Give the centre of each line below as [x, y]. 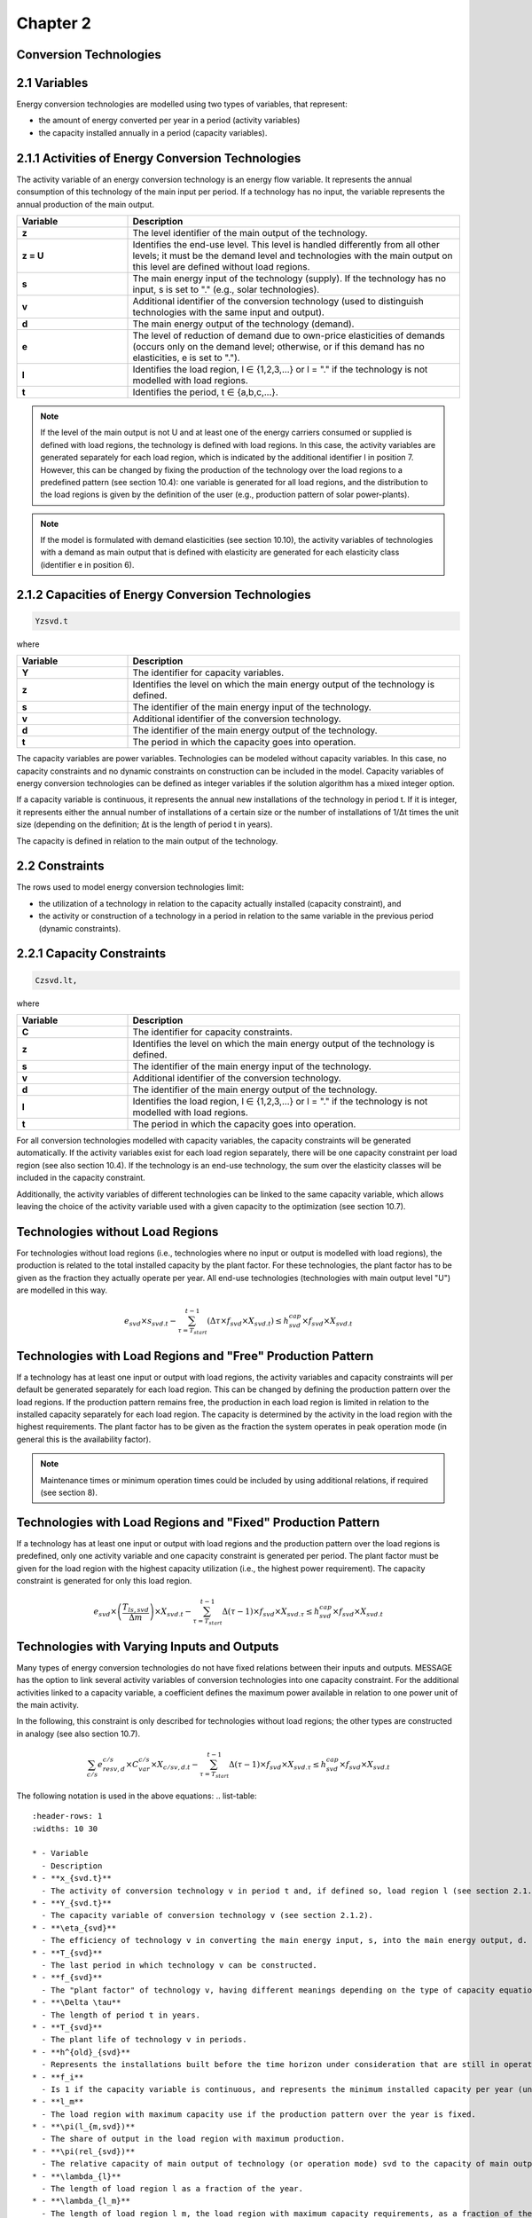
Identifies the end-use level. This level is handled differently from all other [286, 244]
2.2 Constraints [60, 866]
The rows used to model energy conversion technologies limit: [130, 887]
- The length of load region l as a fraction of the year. [172, 2189]
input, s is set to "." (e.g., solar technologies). [226, 289]
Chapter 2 [54, 23]
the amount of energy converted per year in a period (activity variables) [169, 121]
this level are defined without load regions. [221, 266]
